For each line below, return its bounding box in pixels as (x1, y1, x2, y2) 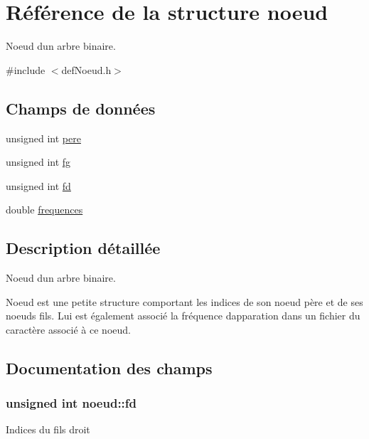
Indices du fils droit (6, 422, 90, 437)
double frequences (6, 202, 83, 217)
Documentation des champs (6, 356, 213, 379)
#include (6, 62, 46, 77)
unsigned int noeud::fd (6, 394, 137, 412)
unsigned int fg (6, 154, 71, 169)
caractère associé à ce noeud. (6, 322, 131, 337)
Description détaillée (6, 237, 161, 259)
